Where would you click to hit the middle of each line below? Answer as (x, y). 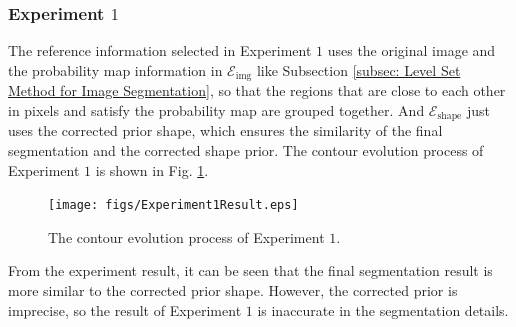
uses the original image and (411, 50)
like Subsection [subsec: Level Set (358, 69)
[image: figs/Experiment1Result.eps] (173, 205)
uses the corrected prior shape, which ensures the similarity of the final (225, 130)
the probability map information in (115, 69)
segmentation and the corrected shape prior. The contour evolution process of (246, 149)
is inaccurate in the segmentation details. (383, 309)
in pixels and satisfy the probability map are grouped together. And (216, 109)
